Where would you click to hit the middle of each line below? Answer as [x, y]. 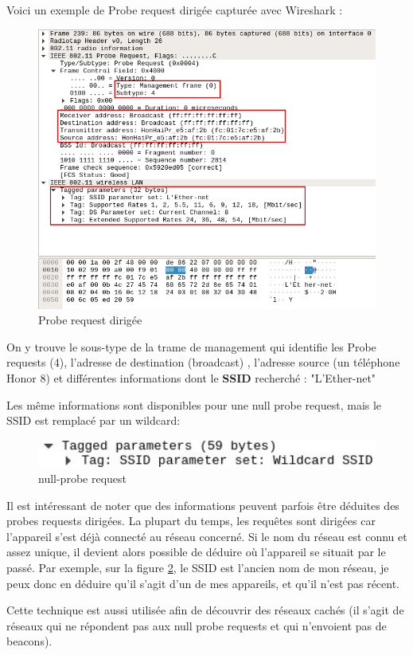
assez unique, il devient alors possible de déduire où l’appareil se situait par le [196, 552]
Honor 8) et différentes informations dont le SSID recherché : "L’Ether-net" [191, 378]
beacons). [29, 641]
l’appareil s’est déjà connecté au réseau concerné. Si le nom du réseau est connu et [207, 536]
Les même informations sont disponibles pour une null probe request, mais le [194, 404]
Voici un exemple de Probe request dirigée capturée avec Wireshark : [175, 10]
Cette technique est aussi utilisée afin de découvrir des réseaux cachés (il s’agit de [205, 610]
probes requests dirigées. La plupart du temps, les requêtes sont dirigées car [191, 521]
